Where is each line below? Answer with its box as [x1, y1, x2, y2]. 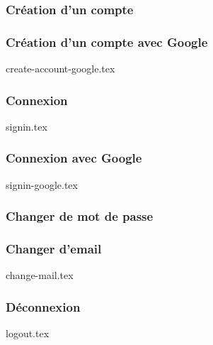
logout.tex [6, 326, 50, 341]
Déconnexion [6, 297, 81, 315]
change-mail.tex [6, 268, 74, 283]
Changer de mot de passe [6, 207, 154, 225]
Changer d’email [6, 240, 102, 258]
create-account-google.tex [6, 61, 115, 76]
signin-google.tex [6, 177, 78, 192]
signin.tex [6, 119, 47, 133]
